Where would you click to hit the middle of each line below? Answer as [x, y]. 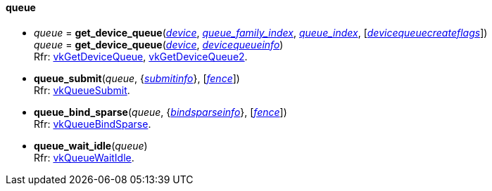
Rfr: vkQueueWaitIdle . [84, 157]
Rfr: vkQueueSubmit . [82, 90]
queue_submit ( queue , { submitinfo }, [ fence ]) [137, 78]
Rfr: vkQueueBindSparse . [93, 124]
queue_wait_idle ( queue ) [91, 145]
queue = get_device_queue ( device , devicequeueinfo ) [159, 44]
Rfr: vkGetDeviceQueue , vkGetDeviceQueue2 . [141, 56]
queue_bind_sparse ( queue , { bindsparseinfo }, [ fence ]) [160, 112]
